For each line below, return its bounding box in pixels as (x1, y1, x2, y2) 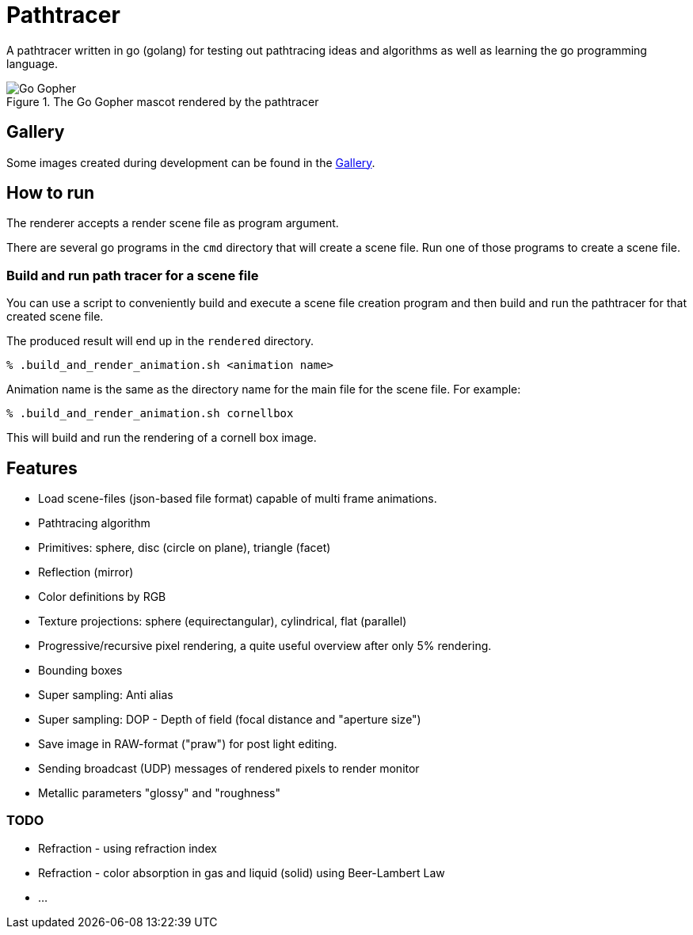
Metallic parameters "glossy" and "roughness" (38, 786, 281, 800)
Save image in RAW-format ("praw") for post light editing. (38, 737, 337, 751)
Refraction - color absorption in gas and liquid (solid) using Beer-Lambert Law (38, 865, 445, 880)
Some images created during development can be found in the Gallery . (6, 155, 375, 169)
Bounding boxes (38, 663, 123, 678)
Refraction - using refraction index (38, 841, 217, 855)
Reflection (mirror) (38, 565, 134, 580)
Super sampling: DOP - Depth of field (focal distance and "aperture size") (38, 713, 421, 727)
